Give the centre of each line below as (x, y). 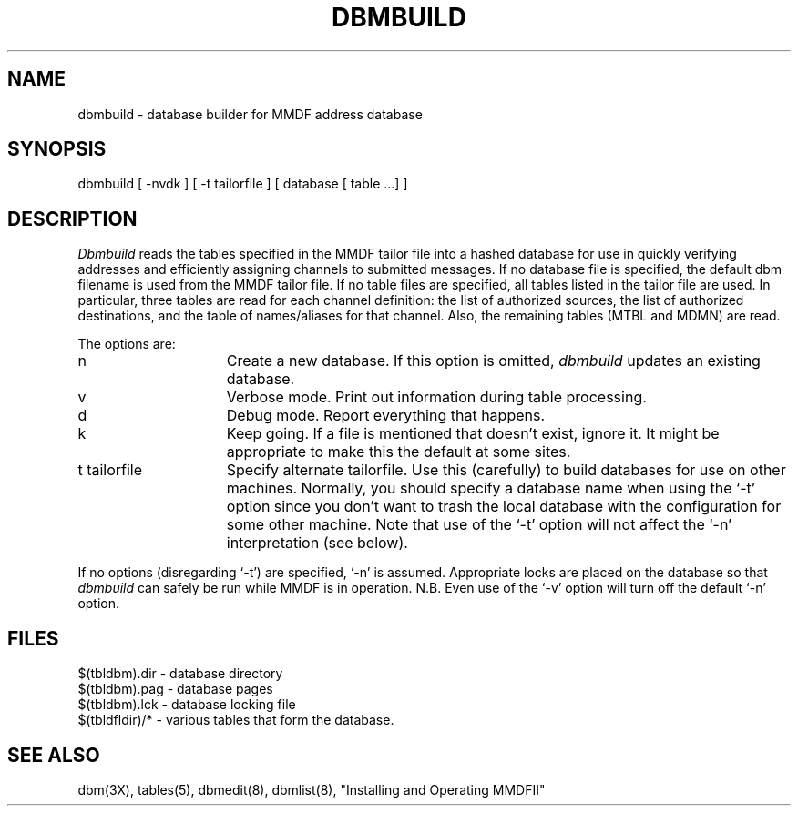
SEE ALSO (54, 755)
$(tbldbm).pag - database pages (175, 689)
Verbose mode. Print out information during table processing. (436, 397)
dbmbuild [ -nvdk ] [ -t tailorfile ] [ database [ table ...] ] (243, 184)
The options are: (127, 344)
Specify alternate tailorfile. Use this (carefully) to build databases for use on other (506, 470)
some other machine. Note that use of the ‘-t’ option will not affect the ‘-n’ (479, 525)
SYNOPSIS (57, 149)
